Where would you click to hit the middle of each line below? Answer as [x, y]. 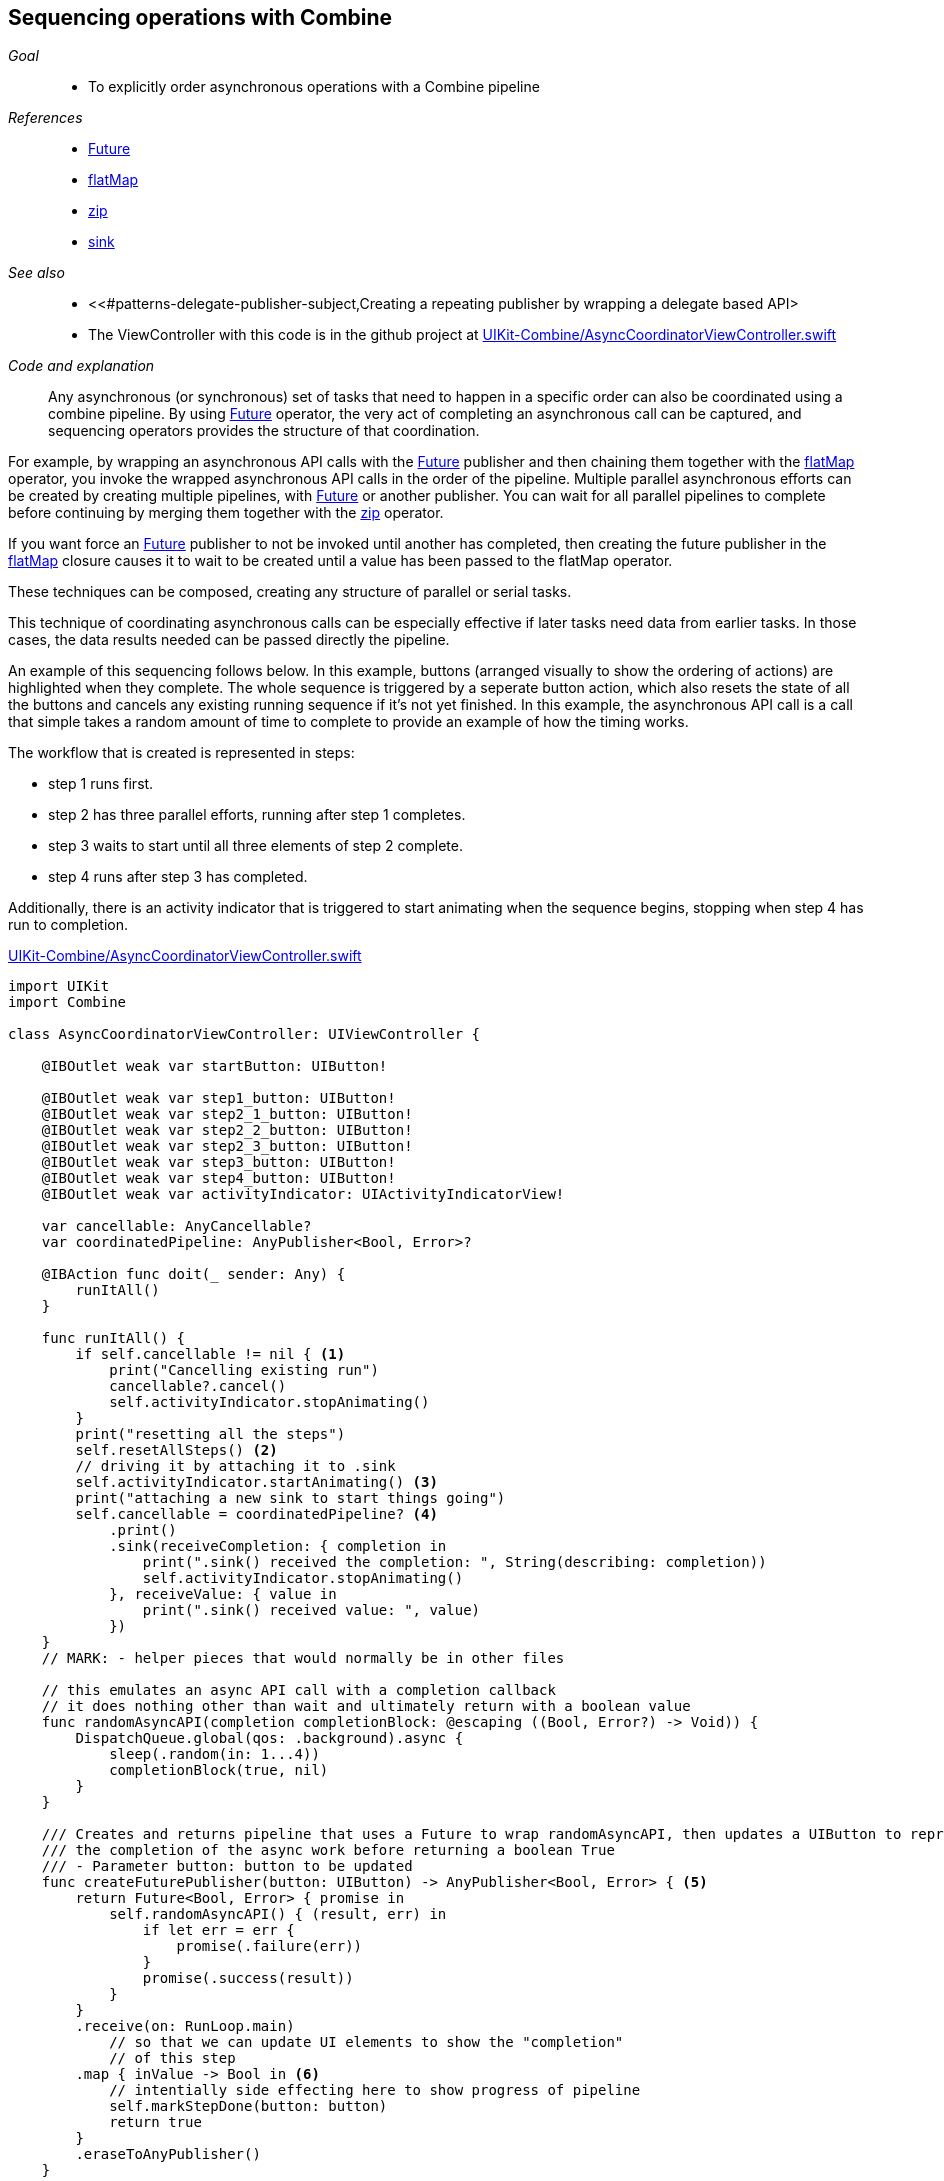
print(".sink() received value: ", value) [311, 1610]
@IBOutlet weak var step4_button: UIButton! [218, 1178]
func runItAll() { [113, 1338]
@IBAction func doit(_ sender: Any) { [193, 1274]
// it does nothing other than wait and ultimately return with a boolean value [366, 1706]
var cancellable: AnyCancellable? [176, 1226]
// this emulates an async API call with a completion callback [298, 1690]
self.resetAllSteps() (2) [176, 1450]
